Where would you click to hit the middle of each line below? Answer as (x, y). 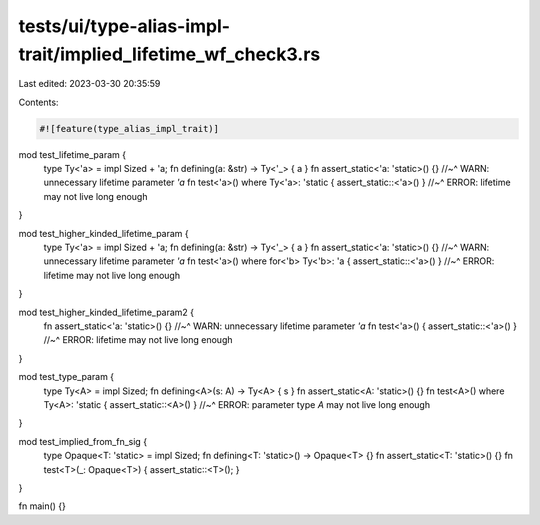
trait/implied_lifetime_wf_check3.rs (169, 54)
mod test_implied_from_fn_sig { (83, 441)
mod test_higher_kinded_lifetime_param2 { (106, 312)
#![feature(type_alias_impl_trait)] (129, 128)
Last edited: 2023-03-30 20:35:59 (89, 84)
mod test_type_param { (66, 377)
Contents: (38, 102)
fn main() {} (42, 506)
